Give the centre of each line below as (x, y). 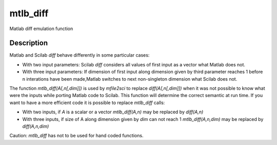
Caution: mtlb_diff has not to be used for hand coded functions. (76, 136)
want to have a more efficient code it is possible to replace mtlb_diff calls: (87, 103)
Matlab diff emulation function (41, 29)
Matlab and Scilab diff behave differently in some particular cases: (80, 55)
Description (29, 43)
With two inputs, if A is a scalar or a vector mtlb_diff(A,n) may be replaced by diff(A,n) (113, 112)
